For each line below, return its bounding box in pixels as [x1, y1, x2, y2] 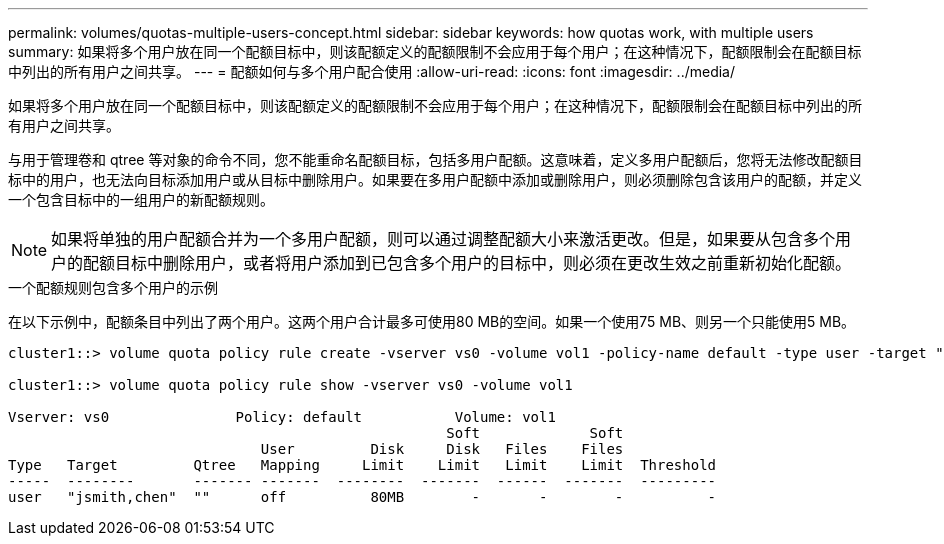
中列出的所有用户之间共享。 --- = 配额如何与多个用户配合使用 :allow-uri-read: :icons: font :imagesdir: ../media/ [8, 63, 736, 80]
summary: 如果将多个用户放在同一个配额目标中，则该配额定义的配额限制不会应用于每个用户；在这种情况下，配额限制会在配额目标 [8, 43, 862, 60]
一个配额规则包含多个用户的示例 [8, 279, 218, 296]
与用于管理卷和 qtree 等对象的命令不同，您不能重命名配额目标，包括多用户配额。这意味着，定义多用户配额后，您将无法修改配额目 [8, 151, 863, 168]
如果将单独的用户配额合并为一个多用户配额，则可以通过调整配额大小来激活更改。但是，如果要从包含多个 [51, 229, 836, 249]
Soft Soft [446, 425, 624, 441]
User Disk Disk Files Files [260, 441, 624, 457]
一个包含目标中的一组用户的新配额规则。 [8, 191, 274, 208]
